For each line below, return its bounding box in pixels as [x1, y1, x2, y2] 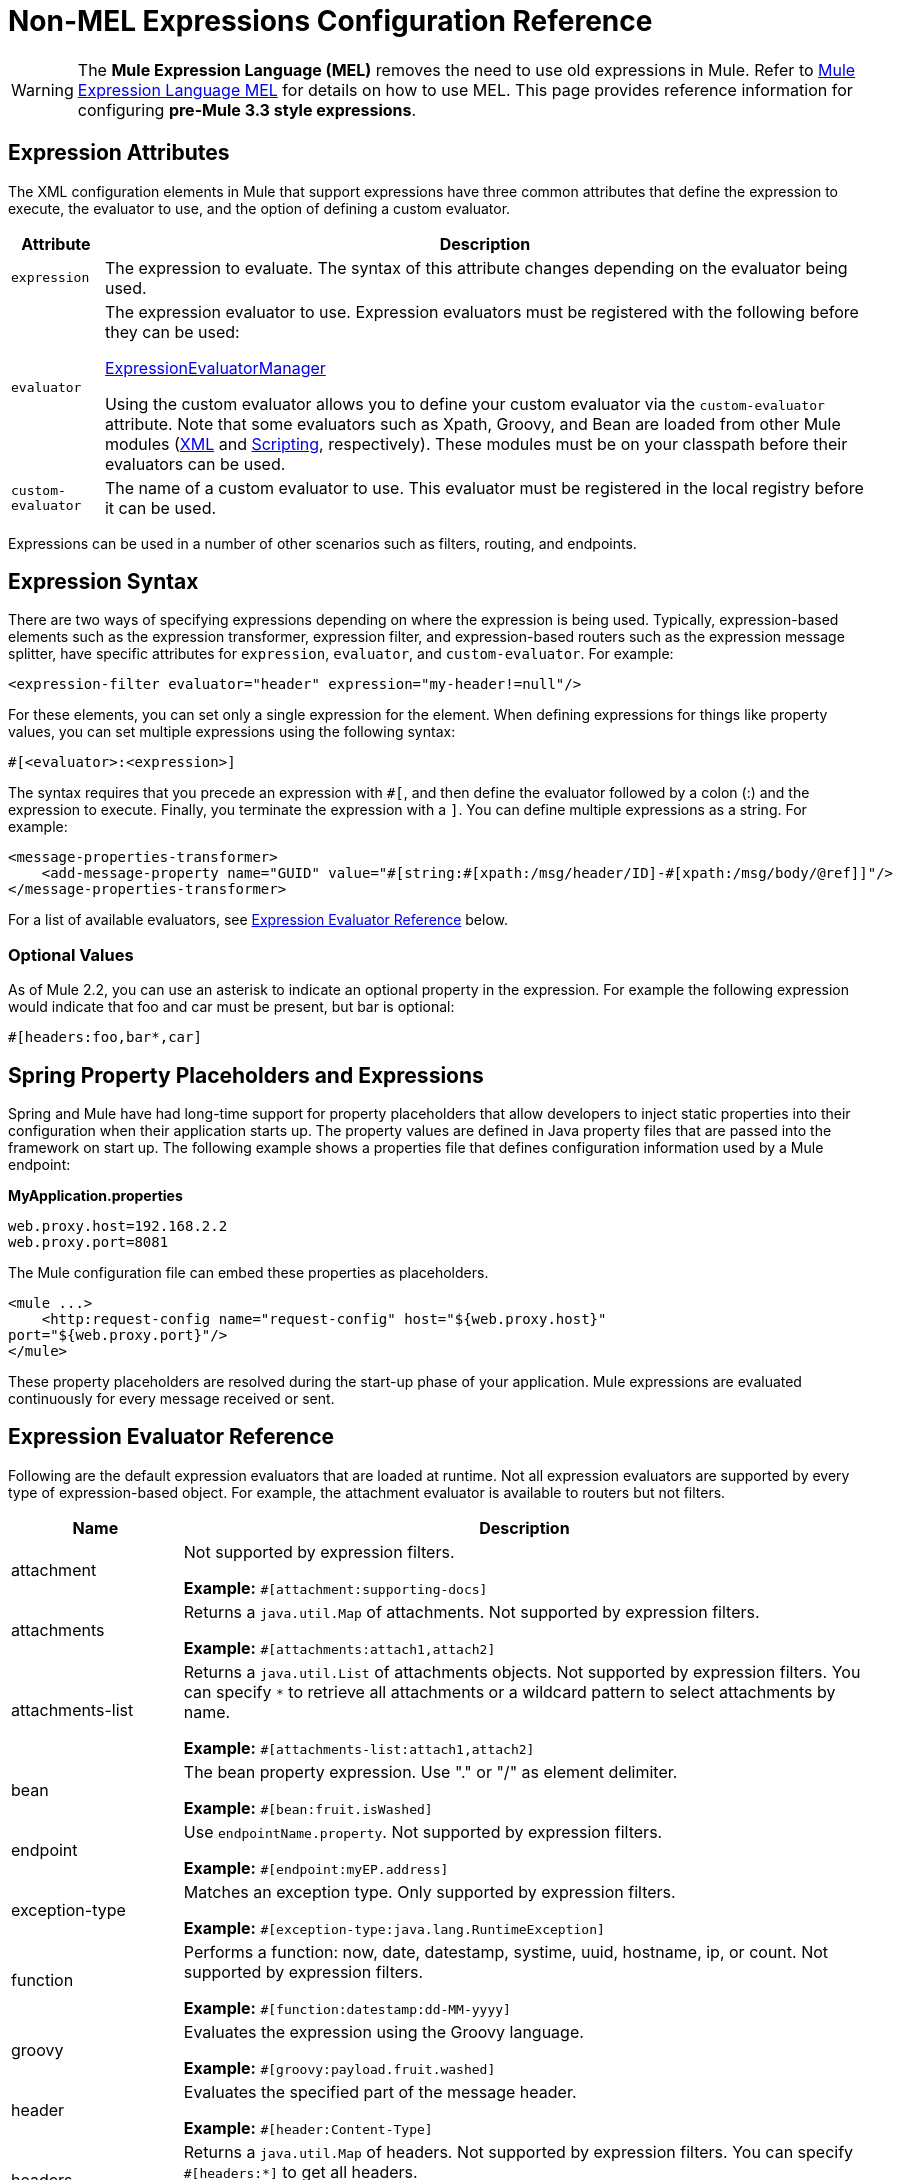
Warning [11, 79, 74, 100]
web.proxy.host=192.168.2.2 [8, 1218, 228, 1235]
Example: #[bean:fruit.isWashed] [183, 1797, 433, 1818]
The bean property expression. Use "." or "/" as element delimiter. [183, 1761, 678, 1782]
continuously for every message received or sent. [8, 1390, 335, 1408]
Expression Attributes [8, 140, 230, 166]
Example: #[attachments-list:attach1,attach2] [183, 1737, 535, 1758]
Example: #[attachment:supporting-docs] [183, 1577, 488, 1598]
